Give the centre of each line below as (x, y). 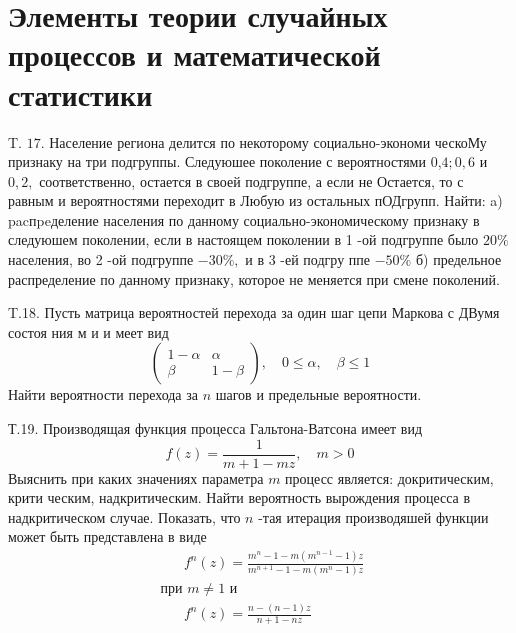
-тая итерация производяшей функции (373, 516)
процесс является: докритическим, (389, 477)
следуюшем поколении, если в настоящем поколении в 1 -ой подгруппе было (243, 239)
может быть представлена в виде (107, 536)
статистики (80, 93)
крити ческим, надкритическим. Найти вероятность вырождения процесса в (239, 497)
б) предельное (458, 259)
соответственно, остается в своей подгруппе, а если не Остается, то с (251, 180)
